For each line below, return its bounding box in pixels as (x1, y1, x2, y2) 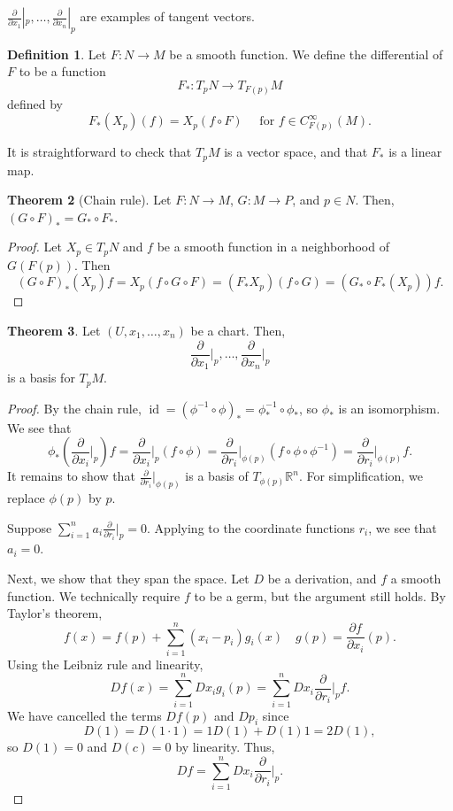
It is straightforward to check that (7, 143, 192, 161)
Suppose (7, 518, 52, 537)
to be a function (19, 62, 106, 81)
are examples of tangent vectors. (80, 7, 255, 25)
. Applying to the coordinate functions (147, 518, 356, 537)
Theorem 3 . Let (7, 321, 101, 339)
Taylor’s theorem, (7, 604, 103, 622)
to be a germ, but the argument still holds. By (194, 586, 446, 605)
